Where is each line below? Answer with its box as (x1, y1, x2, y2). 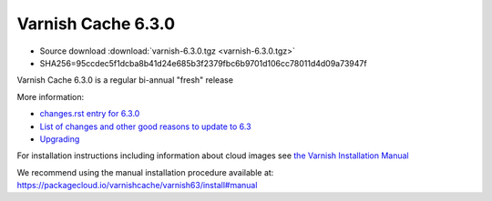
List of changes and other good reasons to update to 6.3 (39, 121, 251, 132)
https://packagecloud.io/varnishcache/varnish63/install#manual (16, 180, 258, 191)
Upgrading (39, 133, 80, 145)
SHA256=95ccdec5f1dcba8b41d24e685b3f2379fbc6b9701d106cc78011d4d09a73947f (39, 57, 368, 68)
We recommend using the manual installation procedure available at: (16, 166, 274, 177)
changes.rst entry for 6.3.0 (39, 108, 140, 119)
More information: (16, 91, 85, 102)
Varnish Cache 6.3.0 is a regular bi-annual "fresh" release (16, 75, 234, 85)
